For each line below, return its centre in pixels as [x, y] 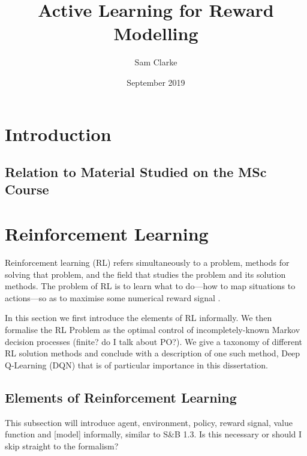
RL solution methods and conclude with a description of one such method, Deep [153, 353]
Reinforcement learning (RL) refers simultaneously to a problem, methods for [147, 262]
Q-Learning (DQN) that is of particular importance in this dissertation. [136, 364]
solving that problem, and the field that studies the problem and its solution [145, 274]
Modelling [156, 33]
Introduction [58, 133]
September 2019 [156, 82]
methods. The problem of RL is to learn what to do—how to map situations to [150, 286]
